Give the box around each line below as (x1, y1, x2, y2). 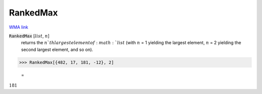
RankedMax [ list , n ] (9, 33, 49, 39)
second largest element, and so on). (21, 47, 93, 52)
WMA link (9, 24, 29, 30)
